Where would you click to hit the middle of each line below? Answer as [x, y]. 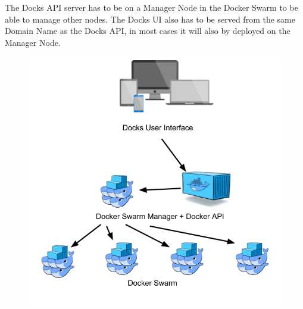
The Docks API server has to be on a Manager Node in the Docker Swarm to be [151, 7]
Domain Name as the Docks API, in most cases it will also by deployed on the [148, 31]
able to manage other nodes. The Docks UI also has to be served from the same [150, 19]
